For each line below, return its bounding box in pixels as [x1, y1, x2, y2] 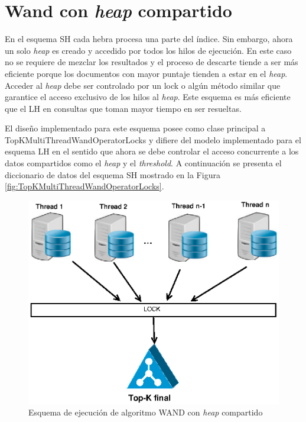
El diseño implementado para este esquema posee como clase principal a [5, 122, 266, 134]
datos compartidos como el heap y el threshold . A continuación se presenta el [5, 157, 282, 169]
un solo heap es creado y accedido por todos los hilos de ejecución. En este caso [5, 44, 292, 56]
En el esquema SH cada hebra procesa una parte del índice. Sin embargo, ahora [5, 33, 293, 45]
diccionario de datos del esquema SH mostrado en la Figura [5, 168, 220, 181]
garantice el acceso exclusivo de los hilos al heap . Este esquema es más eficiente [5, 91, 291, 103]
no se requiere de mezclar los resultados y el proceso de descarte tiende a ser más [5, 56, 298, 68]
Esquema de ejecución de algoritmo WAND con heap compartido [28, 406, 263, 418]
